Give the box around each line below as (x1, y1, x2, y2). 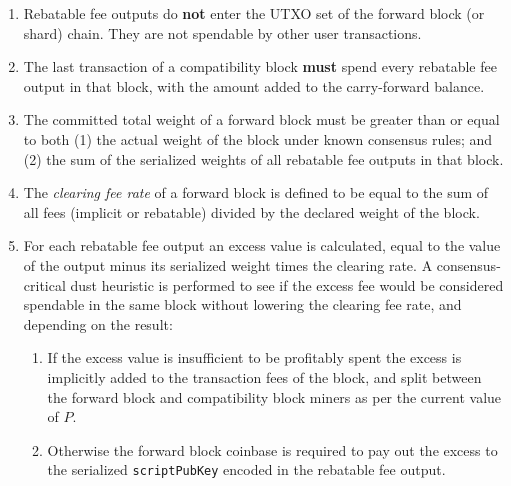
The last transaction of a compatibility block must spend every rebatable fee (23, 56, 497, 77)
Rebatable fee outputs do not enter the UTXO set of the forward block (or (23, 3, 485, 23)
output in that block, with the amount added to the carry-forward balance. (23, 75, 485, 96)
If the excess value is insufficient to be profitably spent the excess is (47, 347, 462, 368)
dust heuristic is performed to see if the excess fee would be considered (70, 274, 504, 295)
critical (23, 274, 66, 295)
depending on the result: (23, 313, 173, 334)
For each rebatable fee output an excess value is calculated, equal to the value (23, 235, 501, 256)
